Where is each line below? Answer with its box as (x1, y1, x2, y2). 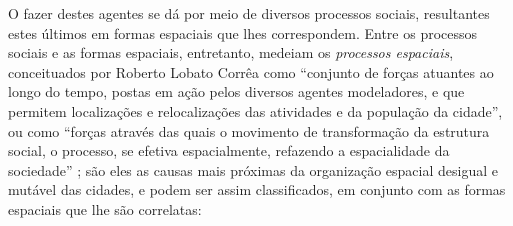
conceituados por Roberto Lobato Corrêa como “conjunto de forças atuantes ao (8, 61, 494, 82)
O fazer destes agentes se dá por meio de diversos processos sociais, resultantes (8, 3, 490, 23)
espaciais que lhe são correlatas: (8, 198, 202, 219)
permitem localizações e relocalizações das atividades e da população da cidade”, (8, 100, 503, 121)
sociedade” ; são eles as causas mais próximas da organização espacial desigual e (8, 159, 498, 180)
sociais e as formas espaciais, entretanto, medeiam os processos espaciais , (8, 42, 454, 63)
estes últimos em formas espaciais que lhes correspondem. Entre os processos (8, 22, 478, 43)
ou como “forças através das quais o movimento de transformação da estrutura (8, 120, 490, 141)
